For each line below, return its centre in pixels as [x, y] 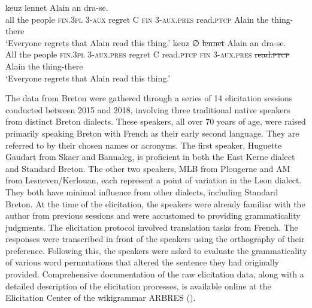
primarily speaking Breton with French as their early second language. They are [152, 133]
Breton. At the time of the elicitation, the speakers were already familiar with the [155, 203]
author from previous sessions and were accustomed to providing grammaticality [153, 215]
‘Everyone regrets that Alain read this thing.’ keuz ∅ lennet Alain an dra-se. [146, 42]
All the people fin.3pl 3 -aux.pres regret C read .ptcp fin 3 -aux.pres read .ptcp [148, 54]
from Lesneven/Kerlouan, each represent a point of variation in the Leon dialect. [154, 180]
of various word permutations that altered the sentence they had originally [143, 262]
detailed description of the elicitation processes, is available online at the [138, 286]
